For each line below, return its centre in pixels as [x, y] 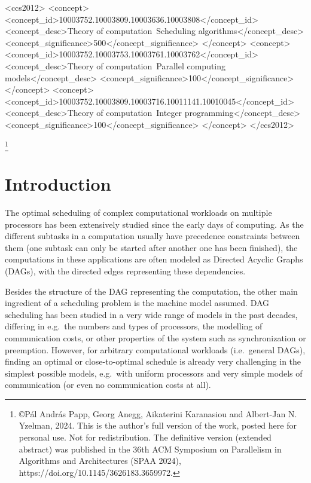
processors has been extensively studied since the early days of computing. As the [154, 224]
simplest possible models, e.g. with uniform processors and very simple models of [154, 373]
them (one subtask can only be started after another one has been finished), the [151, 247]
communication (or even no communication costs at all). [108, 385]
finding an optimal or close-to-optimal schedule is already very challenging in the [153, 361]
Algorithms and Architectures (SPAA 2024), [100, 461]
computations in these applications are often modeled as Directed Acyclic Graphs [154, 259]
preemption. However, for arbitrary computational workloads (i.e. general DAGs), [155, 349]
